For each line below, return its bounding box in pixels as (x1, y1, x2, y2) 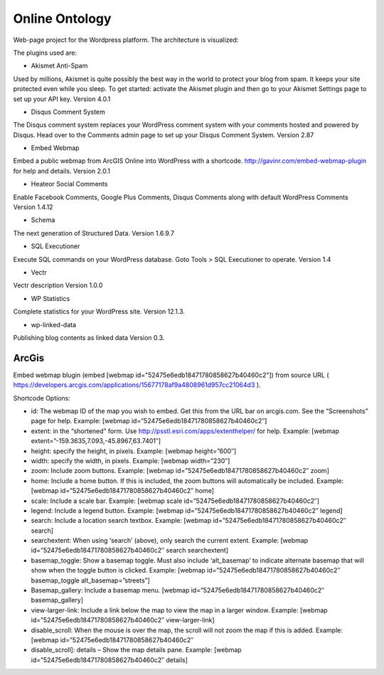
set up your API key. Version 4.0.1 (13, 95, 111, 103)
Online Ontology (13, 11, 112, 26)
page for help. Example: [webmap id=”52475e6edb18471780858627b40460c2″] (31, 417, 267, 425)
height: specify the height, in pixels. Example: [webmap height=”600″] (31, 447, 237, 455)
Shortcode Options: (13, 393, 70, 402)
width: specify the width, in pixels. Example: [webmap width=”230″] (31, 456, 230, 465)
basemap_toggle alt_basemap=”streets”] (31, 576, 151, 585)
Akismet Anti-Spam (31, 61, 88, 70)
